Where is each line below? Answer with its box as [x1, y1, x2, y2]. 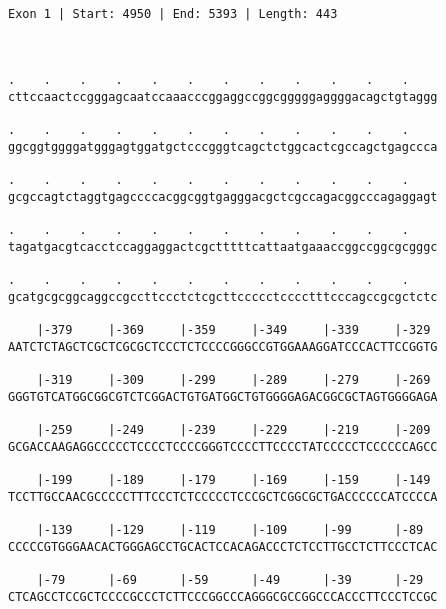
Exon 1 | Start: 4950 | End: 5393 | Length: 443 [8, 6, 338, 21]
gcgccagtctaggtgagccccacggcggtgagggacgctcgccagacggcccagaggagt [8, 189, 438, 204]
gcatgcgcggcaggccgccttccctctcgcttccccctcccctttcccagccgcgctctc [8, 289, 438, 304]
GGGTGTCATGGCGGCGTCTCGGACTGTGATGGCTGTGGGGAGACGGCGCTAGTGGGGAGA [8, 389, 438, 404]
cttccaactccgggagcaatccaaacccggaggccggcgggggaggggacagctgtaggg [8, 89, 438, 104]
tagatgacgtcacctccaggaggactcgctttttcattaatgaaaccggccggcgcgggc [8, 239, 438, 254]
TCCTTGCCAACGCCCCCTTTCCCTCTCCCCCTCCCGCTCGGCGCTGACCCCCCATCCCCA [8, 489, 438, 504]
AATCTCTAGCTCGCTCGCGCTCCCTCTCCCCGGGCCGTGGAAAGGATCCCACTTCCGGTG [8, 339, 438, 354]
